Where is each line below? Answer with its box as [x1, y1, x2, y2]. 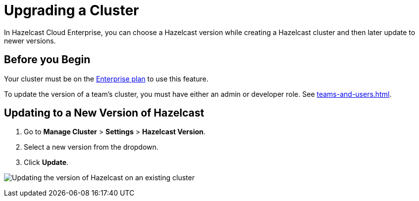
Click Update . [24, 158, 69, 167]
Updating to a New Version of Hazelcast [4, 107, 205, 120]
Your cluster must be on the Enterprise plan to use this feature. [4, 74, 209, 83]
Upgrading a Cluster [4, 2, 139, 19]
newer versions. [4, 36, 56, 45]
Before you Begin [4, 53, 91, 66]
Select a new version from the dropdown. [24, 143, 158, 152]
